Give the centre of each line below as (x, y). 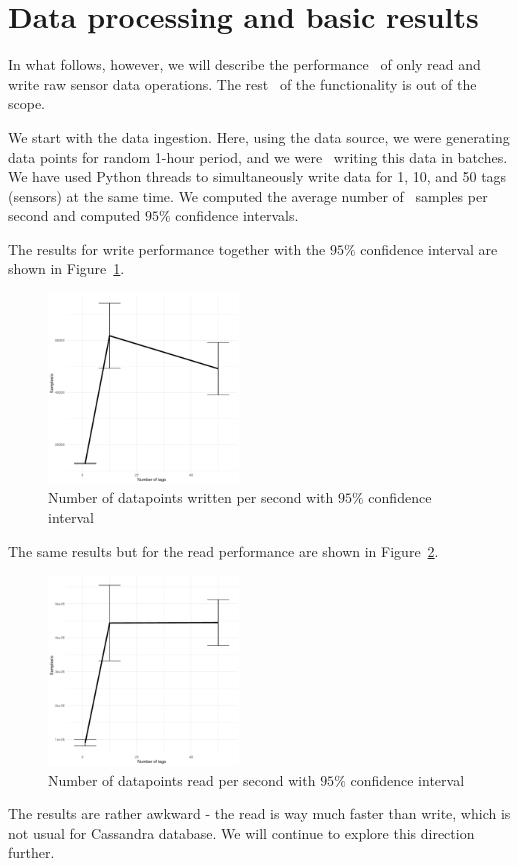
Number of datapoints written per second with (191, 497)
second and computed (74, 215)
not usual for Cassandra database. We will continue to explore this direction (241, 832)
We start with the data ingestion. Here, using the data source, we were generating (259, 136)
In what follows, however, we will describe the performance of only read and (244, 64)
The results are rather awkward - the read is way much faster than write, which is (259, 813)
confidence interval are (429, 248)
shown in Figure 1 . (66, 268)
